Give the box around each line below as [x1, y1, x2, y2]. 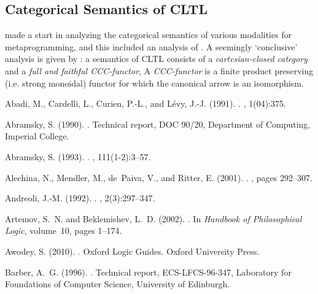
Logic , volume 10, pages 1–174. [5, 224, 122, 237]
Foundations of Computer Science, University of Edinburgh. [5, 277, 230, 290]
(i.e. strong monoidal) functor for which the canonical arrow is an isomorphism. [5, 76, 304, 89]
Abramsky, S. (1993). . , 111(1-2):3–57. [5, 150, 151, 163]
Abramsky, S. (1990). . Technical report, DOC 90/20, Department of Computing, [5, 117, 311, 130]
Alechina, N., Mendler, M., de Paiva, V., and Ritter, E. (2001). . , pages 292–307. [5, 171, 312, 184]
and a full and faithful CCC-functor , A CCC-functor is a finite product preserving [5, 64, 314, 77]
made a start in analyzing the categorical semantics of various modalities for [5, 28, 292, 41]
